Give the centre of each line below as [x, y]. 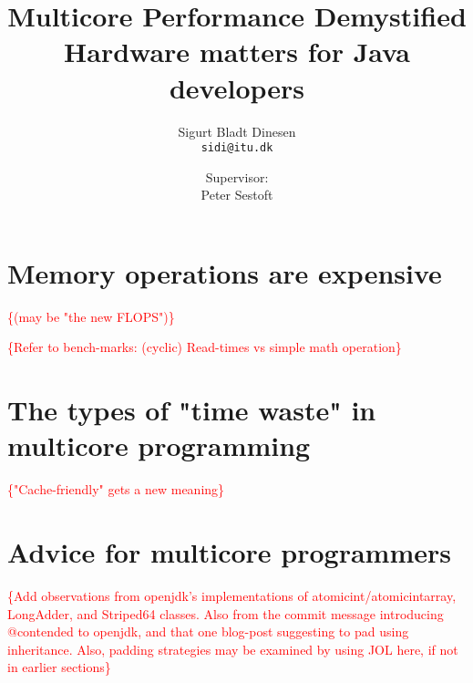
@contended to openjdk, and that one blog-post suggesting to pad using [208, 631]
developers [237, 87]
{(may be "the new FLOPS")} [91, 316]
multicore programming [159, 445]
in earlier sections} [59, 667]
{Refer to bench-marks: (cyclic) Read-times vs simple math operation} [205, 347]
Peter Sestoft [237, 195]
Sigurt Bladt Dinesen [237, 131]
